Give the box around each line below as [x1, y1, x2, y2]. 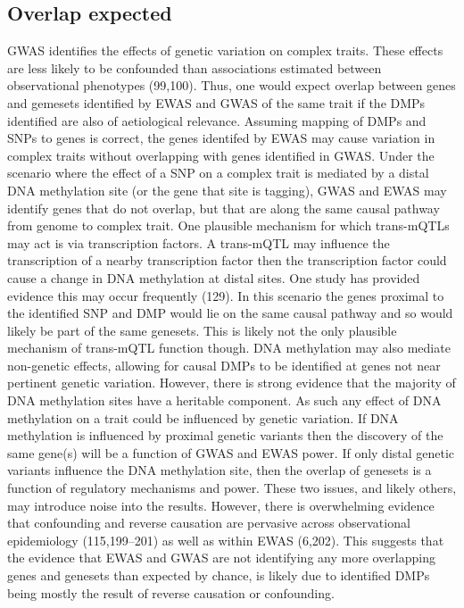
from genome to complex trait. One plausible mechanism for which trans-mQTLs [7, 216, 450, 235]
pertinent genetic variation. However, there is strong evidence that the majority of [7, 373, 456, 392]
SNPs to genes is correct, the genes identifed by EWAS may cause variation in [7, 129, 435, 147]
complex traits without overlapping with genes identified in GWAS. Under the [7, 146, 435, 164]
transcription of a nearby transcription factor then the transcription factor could [7, 251, 447, 270]
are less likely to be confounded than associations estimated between [7, 58, 382, 77]
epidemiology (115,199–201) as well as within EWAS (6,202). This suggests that [7, 530, 444, 549]
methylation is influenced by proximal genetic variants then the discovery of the [7, 426, 443, 445]
